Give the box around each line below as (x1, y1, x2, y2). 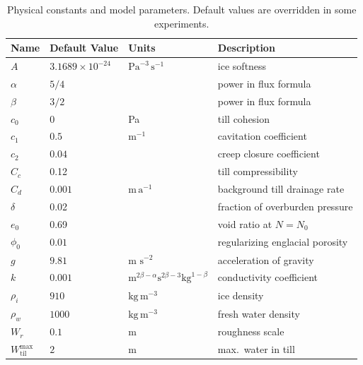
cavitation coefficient (217, 128, 307, 143)
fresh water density (217, 306, 300, 321)
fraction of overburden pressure (217, 198, 353, 213)
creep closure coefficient (217, 146, 320, 161)
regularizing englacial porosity (217, 234, 348, 249)
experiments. (154, 16, 209, 30)
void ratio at (217, 216, 272, 231)
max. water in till (217, 342, 295, 357)
